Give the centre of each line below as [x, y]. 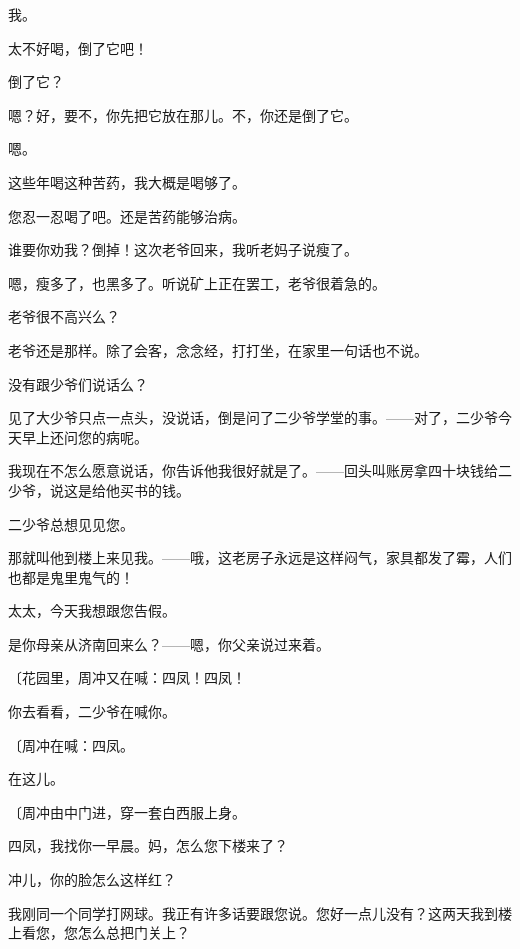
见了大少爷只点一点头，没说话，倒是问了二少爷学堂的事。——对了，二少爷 [253, 417]
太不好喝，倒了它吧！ [78, 47]
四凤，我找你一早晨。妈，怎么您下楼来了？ [148, 845]
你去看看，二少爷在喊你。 [92, 711]
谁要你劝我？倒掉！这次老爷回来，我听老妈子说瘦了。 [183, 249]
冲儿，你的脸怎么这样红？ [92, 879]
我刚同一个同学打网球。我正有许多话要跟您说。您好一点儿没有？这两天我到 [253, 912]
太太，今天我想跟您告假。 [92, 610]
